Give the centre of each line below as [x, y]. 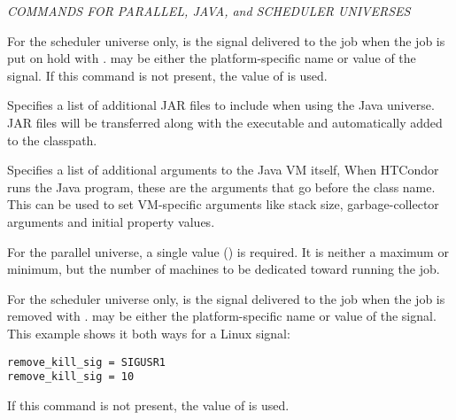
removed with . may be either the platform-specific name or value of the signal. [222, 316]
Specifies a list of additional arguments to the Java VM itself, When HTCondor [223, 170]
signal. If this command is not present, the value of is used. [167, 75]
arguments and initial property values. [111, 221]
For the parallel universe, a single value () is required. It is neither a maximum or [228, 251]
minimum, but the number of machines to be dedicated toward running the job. [224, 269]
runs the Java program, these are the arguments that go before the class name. [221, 187]
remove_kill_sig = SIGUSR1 [86, 362]
